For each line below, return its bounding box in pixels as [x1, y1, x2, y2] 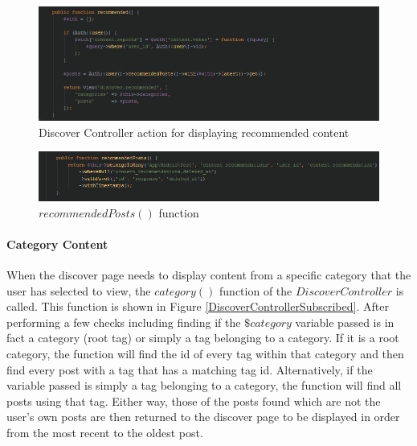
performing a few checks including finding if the [6, 313, 241, 330]
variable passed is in [295, 313, 395, 330]
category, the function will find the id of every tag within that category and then [6, 345, 404, 361]
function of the [219, 282, 292, 299]
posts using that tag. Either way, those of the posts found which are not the [6, 392, 381, 409]
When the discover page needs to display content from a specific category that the [6, 266, 411, 283]
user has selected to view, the [6, 282, 151, 299]
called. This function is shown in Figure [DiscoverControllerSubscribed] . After [6, 298, 389, 315]
